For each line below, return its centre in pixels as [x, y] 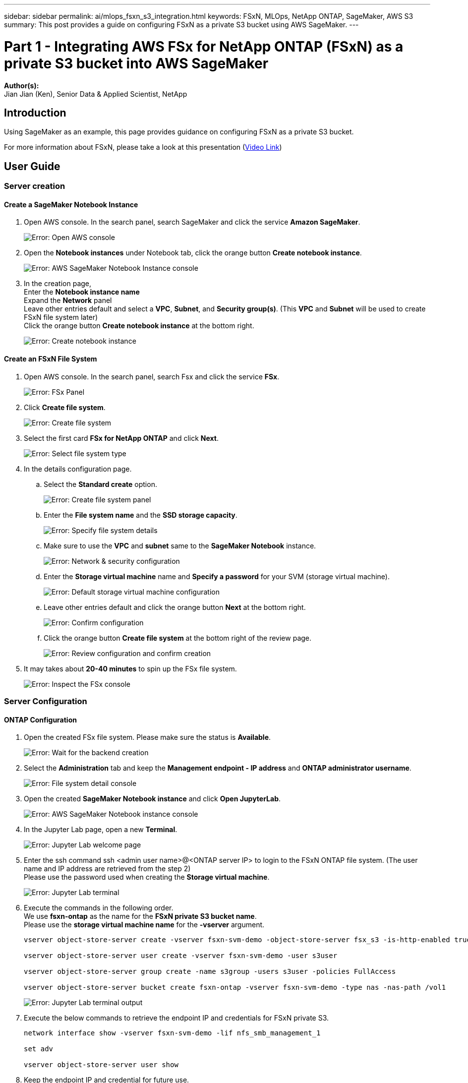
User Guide [32, 166]
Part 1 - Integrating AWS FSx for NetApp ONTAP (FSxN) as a [204, 46]
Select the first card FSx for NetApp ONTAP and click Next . [121, 438]
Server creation [35, 186]
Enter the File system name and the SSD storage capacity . [141, 515]
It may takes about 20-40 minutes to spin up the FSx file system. [130, 668]
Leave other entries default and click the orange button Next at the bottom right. [175, 607]
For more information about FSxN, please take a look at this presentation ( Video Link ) [143, 147]
